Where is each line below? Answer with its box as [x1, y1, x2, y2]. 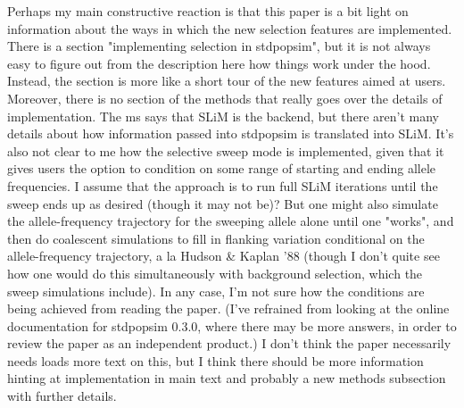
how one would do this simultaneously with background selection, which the [7, 263, 423, 282]
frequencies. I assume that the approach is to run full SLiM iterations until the [7, 176, 438, 195]
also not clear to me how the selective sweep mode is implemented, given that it [7, 141, 444, 160]
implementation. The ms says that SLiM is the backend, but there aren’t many [7, 106, 439, 125]
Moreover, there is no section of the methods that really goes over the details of [7, 88, 443, 107]
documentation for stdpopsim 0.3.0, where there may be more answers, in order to [7, 316, 457, 335]
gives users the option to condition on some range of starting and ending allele [7, 159, 436, 178]
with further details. [7, 387, 117, 405]
